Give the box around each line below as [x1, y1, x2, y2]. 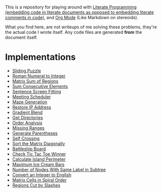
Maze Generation [12, 99, 48, 105]
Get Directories [12, 115, 43, 121]
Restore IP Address [12, 104, 52, 110]
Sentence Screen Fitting [12, 88, 61, 95]
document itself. [5, 34, 38, 40]
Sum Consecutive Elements [12, 83, 68, 89]
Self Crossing [12, 135, 40, 141]
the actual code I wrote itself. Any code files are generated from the [5, 29, 142, 35]
